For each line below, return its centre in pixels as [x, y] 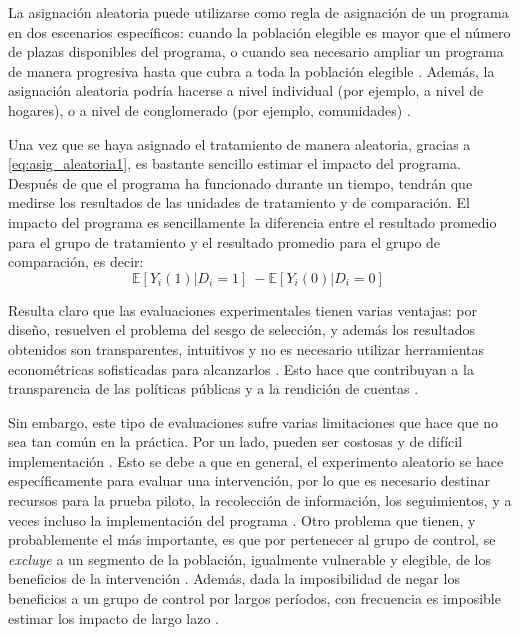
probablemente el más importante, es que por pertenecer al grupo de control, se [252, 539]
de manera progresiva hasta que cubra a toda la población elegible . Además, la [251, 70]
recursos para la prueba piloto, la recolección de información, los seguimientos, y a [260, 500]
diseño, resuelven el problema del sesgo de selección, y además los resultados [242, 329]
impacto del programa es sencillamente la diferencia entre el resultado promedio [252, 221]
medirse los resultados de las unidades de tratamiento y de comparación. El [239, 202]
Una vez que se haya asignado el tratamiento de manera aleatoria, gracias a [239, 143]
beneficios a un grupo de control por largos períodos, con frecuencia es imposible [254, 598]
